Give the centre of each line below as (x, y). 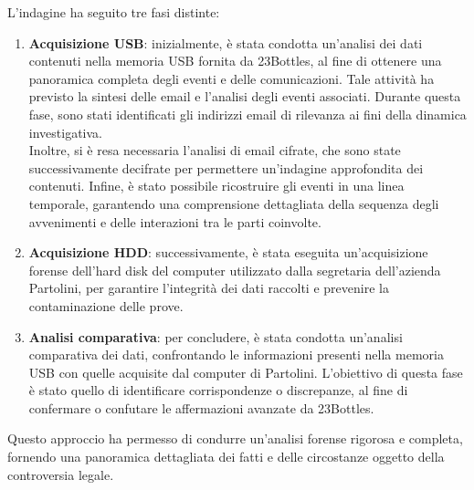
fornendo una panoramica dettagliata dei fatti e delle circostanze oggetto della (226, 457)
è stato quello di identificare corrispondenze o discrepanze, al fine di (218, 390)
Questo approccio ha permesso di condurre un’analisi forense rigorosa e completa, (235, 438)
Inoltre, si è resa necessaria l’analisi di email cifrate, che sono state (215, 150)
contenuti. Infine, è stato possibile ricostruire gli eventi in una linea (216, 186)
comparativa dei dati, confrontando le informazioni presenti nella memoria (236, 354)
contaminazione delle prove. (106, 305)
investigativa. (65, 132)
